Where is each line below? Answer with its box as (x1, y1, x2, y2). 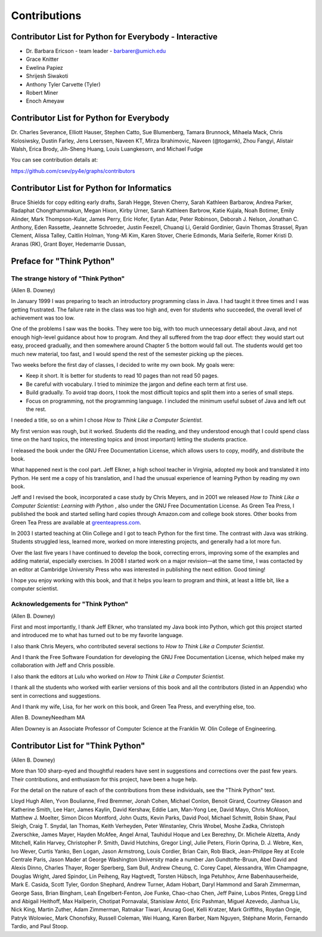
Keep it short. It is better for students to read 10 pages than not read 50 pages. (26, 372, 219, 379)
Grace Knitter (26, 55, 59, 63)
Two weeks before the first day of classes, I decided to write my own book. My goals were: (11, 361, 235, 369)
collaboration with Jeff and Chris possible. (11, 662, 115, 669)
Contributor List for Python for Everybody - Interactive (11, 32, 218, 42)
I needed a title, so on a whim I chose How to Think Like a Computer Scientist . (11, 416, 203, 423)
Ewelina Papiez (26, 64, 64, 71)
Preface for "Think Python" (11, 256, 115, 266)
